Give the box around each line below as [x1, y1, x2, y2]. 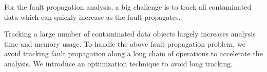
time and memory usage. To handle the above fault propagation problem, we [4, 38, 245, 49]
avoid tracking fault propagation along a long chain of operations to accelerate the [4, 48, 263, 59]
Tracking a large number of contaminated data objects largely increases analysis [4, 28, 256, 39]
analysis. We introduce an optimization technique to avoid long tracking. [4, 58, 233, 68]
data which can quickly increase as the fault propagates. [4, 11, 181, 22]
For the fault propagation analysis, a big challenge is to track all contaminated [4, 2, 252, 12]
